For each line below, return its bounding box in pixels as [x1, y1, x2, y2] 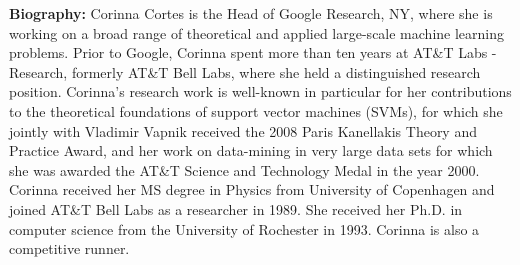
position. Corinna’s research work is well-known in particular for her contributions [9, 81, 512, 102]
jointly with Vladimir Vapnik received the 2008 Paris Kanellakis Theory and [9, 120, 477, 141]
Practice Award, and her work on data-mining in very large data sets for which [9, 140, 493, 161]
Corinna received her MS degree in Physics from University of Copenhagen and [9, 179, 495, 200]
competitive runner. [9, 238, 130, 259]
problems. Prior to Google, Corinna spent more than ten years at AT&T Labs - [9, 42, 497, 63]
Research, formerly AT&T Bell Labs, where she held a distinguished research [9, 61, 481, 82]
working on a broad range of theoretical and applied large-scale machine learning [9, 22, 504, 43]
